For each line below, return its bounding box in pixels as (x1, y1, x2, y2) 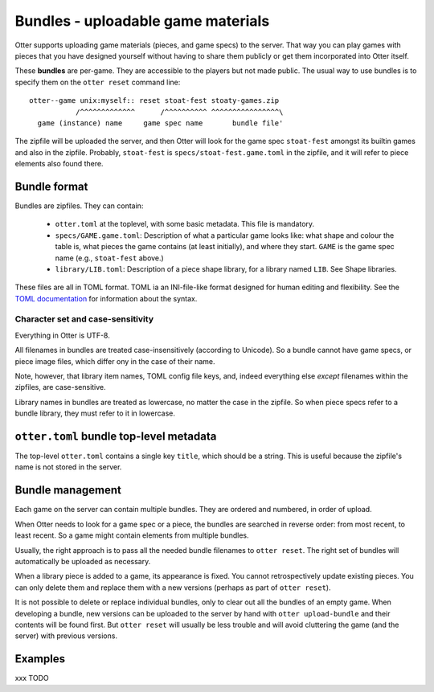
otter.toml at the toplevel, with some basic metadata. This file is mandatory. (55, 219, 315, 229)
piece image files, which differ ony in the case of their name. (14, 356, 216, 366)
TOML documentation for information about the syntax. (14, 293, 198, 303)
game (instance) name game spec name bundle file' (37, 118, 284, 128)
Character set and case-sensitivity (14, 313, 154, 325)
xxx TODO (14, 674, 49, 683)
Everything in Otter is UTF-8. (14, 330, 110, 340)
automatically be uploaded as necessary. (14, 556, 151, 566)
